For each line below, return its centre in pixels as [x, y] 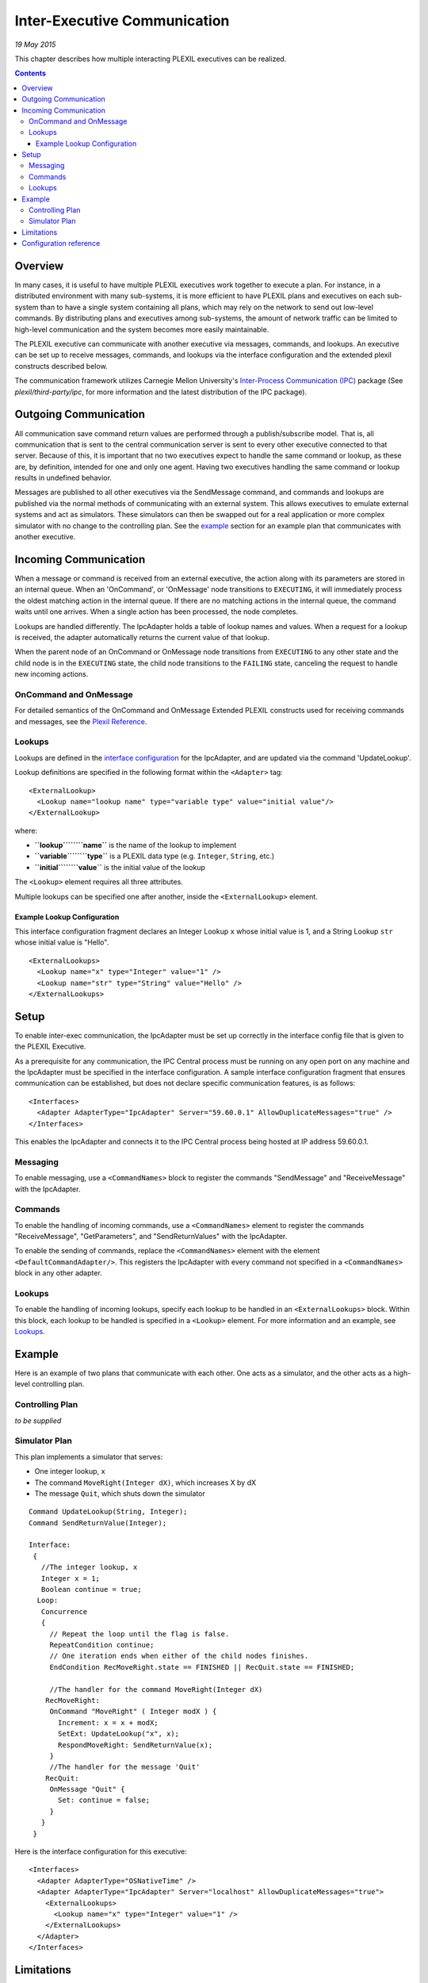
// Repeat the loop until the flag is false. [139, 1634]
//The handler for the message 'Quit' [125, 1767]
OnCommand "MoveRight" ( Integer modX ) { [133, 1712]
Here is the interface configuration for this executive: [101, 1851]
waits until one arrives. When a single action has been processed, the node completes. [157, 612]
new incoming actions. [52, 674]
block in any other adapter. [58, 1273]
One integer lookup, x [70, 1471]
